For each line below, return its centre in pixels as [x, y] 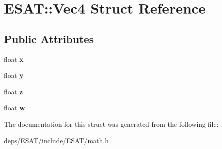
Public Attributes [49, 38]
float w [15, 108]
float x [14, 59]
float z [14, 91]
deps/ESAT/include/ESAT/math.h [56, 140]
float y [14, 75]
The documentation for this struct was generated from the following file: [111, 124]
